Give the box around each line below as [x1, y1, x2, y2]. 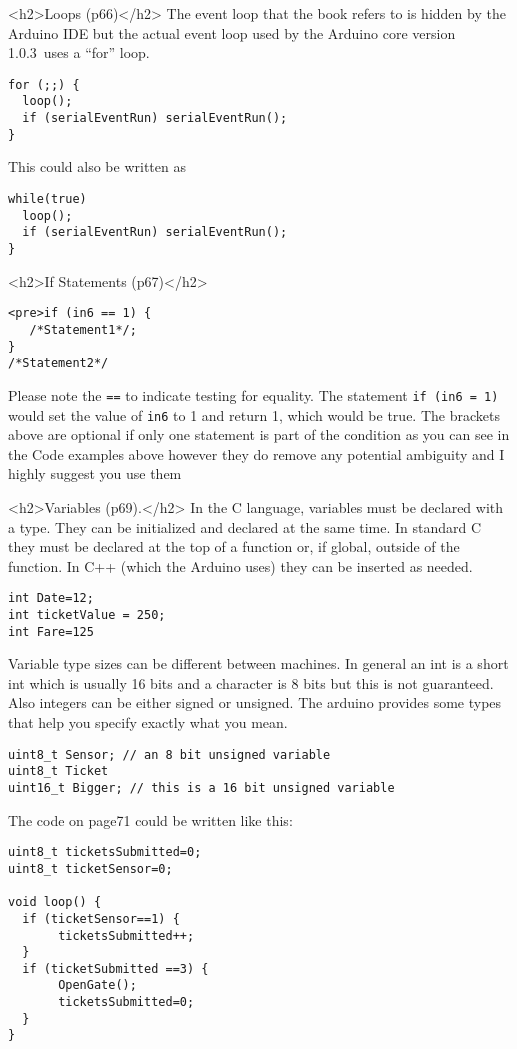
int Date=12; [8, 591, 94, 606]
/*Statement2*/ [8, 356, 109, 371]
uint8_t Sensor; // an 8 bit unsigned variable [8, 747, 331, 762]
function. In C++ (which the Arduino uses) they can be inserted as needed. [8, 555, 473, 576]
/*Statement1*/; [29, 322, 137, 337]
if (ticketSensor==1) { [22, 911, 180, 926]
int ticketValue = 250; [8, 607, 166, 622]
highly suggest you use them [8, 463, 182, 484]
